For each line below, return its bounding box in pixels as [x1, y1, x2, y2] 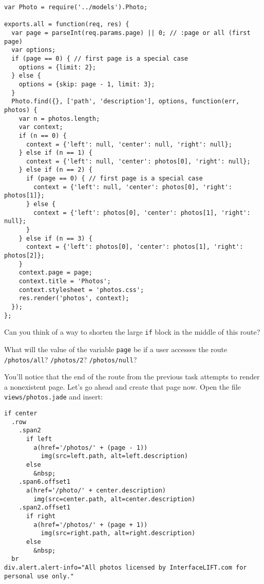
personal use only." [4, 572, 74, 580]
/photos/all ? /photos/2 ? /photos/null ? [4, 354, 137, 364]
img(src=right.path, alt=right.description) [41, 530, 196, 537]
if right [26, 512, 56, 520]
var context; [18, 123, 63, 131]
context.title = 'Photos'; [18, 278, 111, 285]
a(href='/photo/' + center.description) [26, 487, 166, 494]
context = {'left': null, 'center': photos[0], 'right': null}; [26, 157, 251, 165]
